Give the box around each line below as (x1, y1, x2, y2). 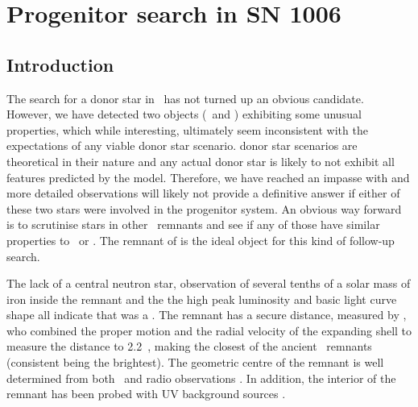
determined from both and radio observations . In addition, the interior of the (6, 369, 396, 386)
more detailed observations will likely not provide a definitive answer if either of (6, 185, 400, 201)
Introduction (6, 52, 114, 77)
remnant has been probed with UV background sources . (6, 385, 286, 402)
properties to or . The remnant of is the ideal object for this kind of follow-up (6, 231, 395, 248)
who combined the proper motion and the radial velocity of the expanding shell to (6, 322, 412, 338)
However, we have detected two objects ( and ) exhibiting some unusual (6, 106, 362, 123)
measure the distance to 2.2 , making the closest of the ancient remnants (6, 338, 372, 355)
